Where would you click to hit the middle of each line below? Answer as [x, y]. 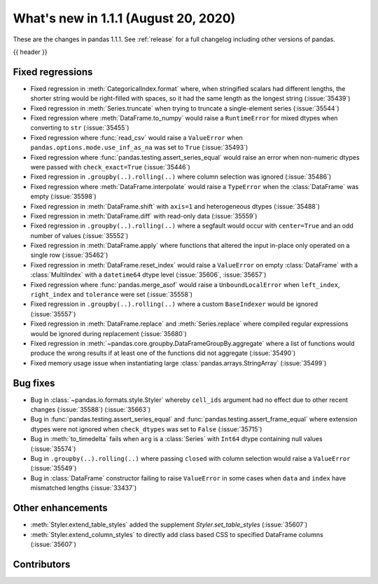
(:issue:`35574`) [53, 449]
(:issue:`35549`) [54, 468]
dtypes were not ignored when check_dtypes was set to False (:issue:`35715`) [146, 429]
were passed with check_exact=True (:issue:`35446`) [110, 167]
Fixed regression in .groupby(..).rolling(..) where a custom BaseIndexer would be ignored [174, 304]
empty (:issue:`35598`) [64, 197]
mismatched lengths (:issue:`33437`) [83, 488]
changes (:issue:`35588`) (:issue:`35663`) [90, 410]
